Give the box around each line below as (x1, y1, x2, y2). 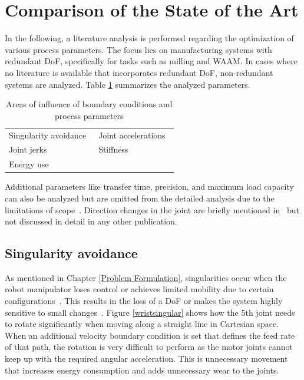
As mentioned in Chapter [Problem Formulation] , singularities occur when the (5, 271, 287, 283)
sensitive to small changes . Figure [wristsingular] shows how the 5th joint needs (5, 306, 295, 318)
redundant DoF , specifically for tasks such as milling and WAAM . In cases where (5, 55, 298, 67)
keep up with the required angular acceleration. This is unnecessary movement (5, 352, 288, 365)
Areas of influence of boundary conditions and (6, 98, 173, 110)
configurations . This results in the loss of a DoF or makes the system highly (5, 295, 283, 307)
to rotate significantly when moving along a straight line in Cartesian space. (5, 318, 279, 330)
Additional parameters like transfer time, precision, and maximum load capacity (5, 180, 294, 193)
